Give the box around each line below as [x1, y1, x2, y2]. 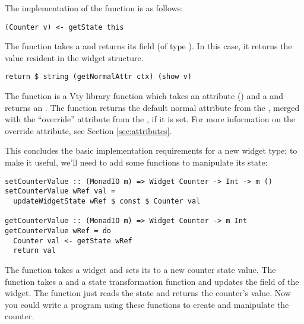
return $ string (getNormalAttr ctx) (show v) [5, 72, 192, 81]
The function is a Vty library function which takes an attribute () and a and [5, 90, 283, 102]
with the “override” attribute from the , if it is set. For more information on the [5, 113, 296, 125]
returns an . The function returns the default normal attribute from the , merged [5, 101, 300, 113]
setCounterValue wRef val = [5, 187, 116, 196]
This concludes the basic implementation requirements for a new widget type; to [5, 144, 297, 157]
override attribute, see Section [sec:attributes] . [5, 124, 172, 136]
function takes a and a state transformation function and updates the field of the [5, 275, 299, 287]
